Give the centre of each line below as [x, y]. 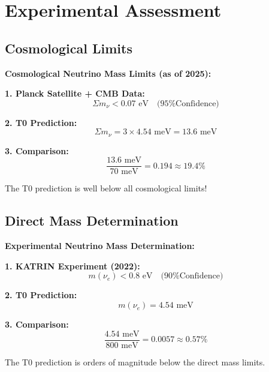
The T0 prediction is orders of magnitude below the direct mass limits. [135, 361]
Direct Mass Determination [92, 220]
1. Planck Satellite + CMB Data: [75, 93]
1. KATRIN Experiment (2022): [72, 265]
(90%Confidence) [192, 276]
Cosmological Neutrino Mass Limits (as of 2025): [108, 73]
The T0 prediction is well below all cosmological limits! [106, 188]
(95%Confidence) [188, 103]
